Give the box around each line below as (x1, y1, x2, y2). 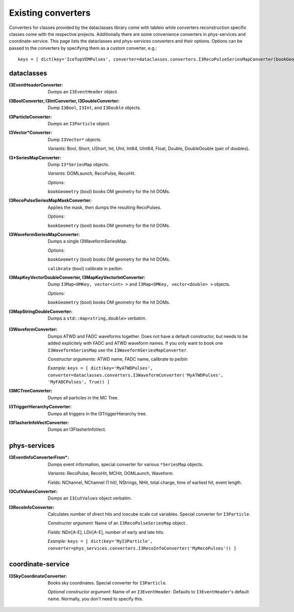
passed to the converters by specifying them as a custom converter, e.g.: (9, 45, 157, 51)
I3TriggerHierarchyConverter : (9, 404, 72, 410)
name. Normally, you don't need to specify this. (48, 596, 144, 602)
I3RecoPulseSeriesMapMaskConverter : (9, 197, 92, 203)
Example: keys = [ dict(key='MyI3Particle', (48, 538, 153, 544)
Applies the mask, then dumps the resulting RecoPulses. (48, 204, 162, 210)
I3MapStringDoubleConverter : (9, 308, 73, 314)
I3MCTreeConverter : (9, 388, 52, 394)
